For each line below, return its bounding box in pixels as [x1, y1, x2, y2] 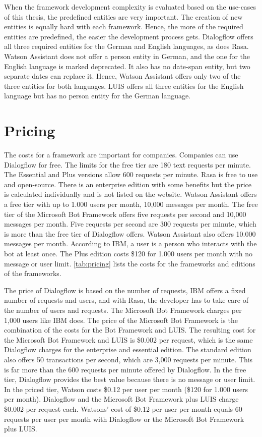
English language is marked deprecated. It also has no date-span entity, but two [4, 61, 250, 71]
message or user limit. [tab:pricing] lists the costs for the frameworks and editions [4, 258, 255, 268]
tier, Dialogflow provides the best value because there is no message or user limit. [4, 374, 255, 385]
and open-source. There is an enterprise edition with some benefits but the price [4, 179, 251, 189]
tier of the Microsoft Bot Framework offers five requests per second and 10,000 [4, 208, 246, 219]
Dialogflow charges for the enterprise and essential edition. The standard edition [4, 344, 251, 355]
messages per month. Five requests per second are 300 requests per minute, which [4, 219, 256, 229]
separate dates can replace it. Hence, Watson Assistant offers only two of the [4, 71, 241, 81]
